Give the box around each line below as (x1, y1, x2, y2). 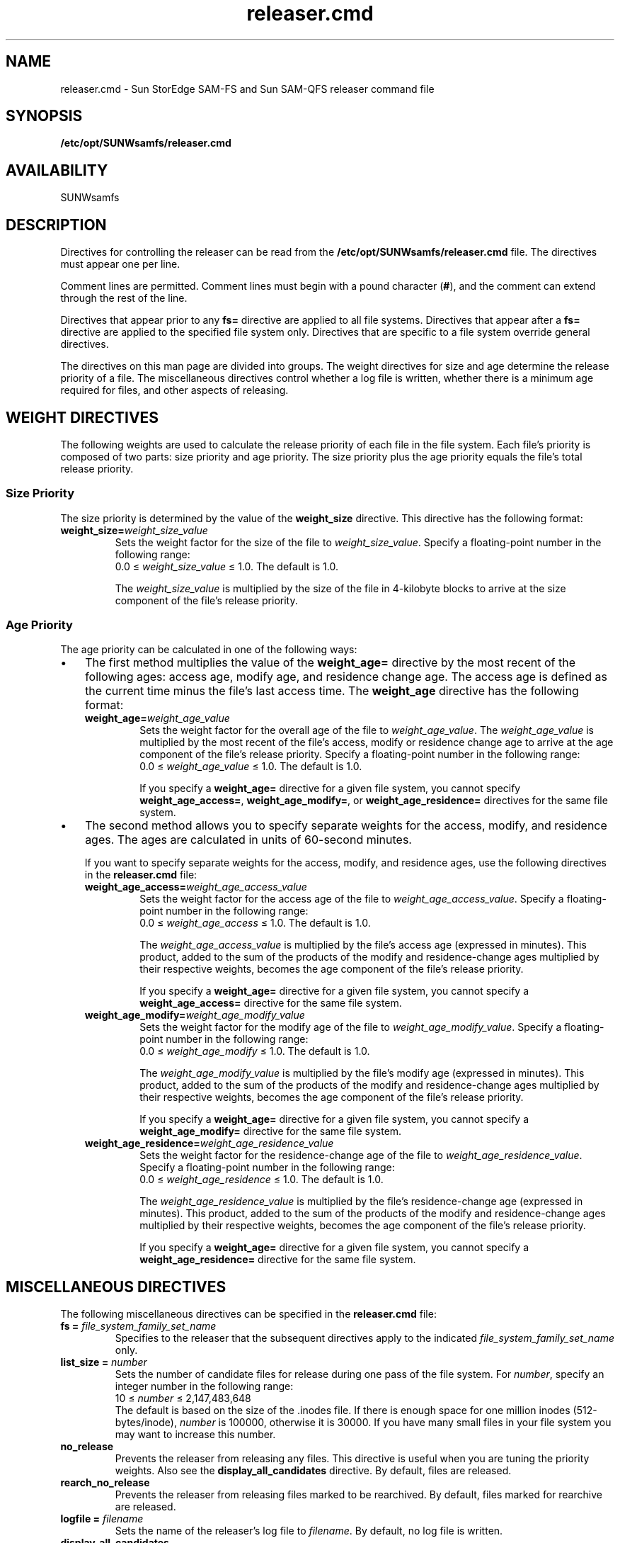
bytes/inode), (115, 1416, 177, 1429)
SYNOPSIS (6, 107, 83, 125)
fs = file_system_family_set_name (60, 1320, 217, 1333)
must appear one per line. (60, 258, 180, 271)
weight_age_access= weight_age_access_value (84, 881, 307, 893)
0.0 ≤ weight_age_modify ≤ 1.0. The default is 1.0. (139, 1045, 370, 1058)
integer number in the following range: (115, 1380, 294, 1393)
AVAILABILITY (6, 161, 108, 179)
